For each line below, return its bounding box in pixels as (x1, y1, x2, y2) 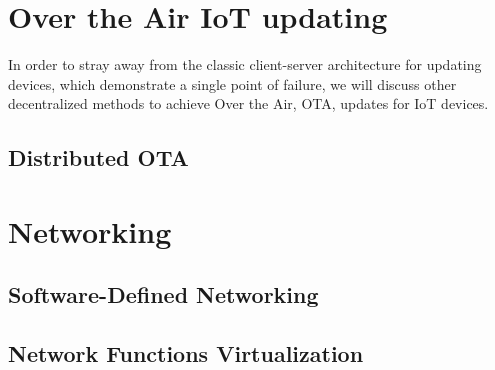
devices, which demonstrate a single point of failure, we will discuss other (8, 73, 457, 94)
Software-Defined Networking (8, 279, 319, 310)
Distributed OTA (8, 142, 189, 173)
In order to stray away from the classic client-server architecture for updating (8, 54, 482, 75)
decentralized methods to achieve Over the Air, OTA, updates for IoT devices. (8, 93, 489, 114)
